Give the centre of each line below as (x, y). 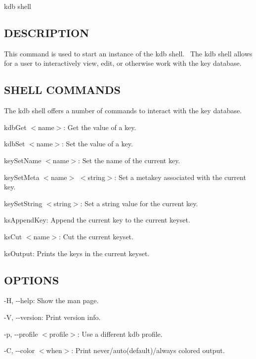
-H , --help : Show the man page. (51, 300)
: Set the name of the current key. (129, 160)
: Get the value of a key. (100, 127)
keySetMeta (22, 177)
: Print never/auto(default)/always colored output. (148, 350)
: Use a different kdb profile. (120, 334)
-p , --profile (21, 334)
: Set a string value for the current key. (139, 203)
